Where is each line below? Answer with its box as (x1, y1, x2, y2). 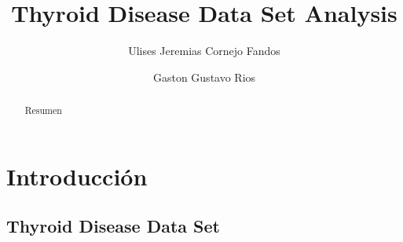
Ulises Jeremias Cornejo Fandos (128, 42, 280, 59)
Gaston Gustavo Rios (152, 68, 256, 85)
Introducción (6, 159, 148, 192)
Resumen (24, 104, 62, 117)
